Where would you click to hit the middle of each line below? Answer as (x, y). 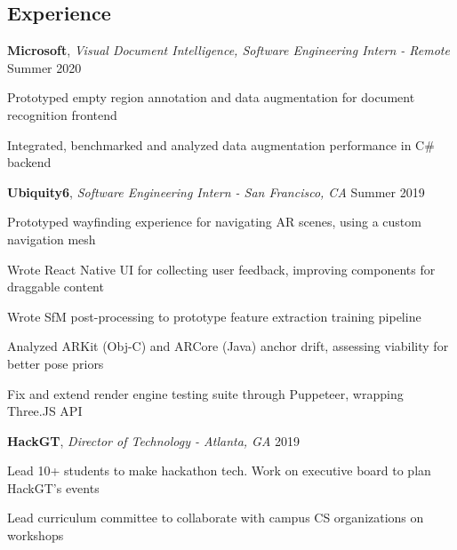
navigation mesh (52, 239)
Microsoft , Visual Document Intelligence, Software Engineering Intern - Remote (228, 50)
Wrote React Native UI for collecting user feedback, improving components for (221, 269)
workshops (36, 535)
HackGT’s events (53, 487)
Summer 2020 (44, 67)
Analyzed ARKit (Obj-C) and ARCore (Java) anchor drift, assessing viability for (228, 346)
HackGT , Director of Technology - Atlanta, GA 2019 (154, 440)
